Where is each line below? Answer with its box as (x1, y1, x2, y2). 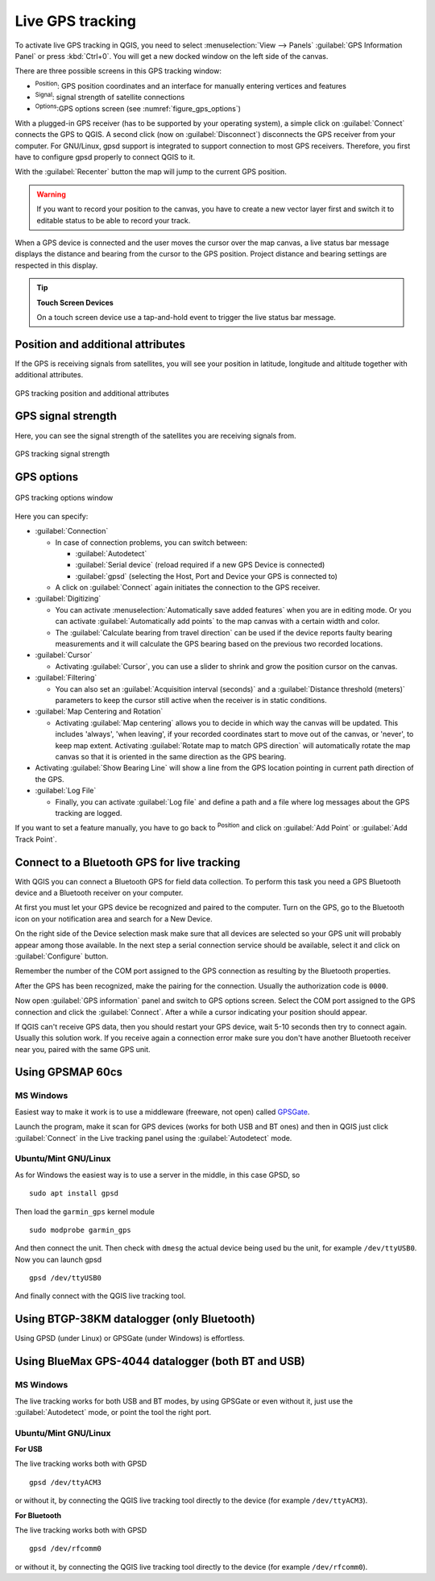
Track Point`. (14, 834, 58, 844)
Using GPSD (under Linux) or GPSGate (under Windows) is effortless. (14, 1333, 246, 1343)
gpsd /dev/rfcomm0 (29, 1544, 102, 1554)
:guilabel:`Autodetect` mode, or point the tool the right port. (14, 1407, 212, 1417)
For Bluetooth (14, 1510, 62, 1520)
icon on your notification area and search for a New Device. (14, 913, 213, 923)
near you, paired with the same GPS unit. (14, 1044, 151, 1054)
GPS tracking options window (14, 493, 114, 503)
